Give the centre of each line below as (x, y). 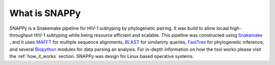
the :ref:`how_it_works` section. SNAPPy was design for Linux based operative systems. (102, 56)
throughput (21, 35)
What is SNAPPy (45, 13)
